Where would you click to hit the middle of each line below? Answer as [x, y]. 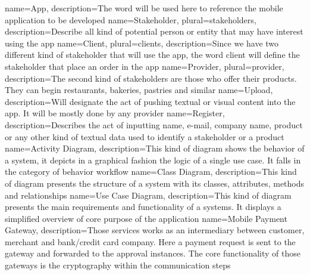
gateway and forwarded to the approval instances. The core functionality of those [153, 253]
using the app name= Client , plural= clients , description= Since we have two [142, 43]
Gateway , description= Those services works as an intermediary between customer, [155, 230]
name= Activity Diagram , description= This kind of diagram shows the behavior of [155, 148]
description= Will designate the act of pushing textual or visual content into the [150, 101]
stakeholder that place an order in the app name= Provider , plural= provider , [145, 66]
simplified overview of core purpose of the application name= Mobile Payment [146, 218]
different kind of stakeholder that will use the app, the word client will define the [152, 55]
